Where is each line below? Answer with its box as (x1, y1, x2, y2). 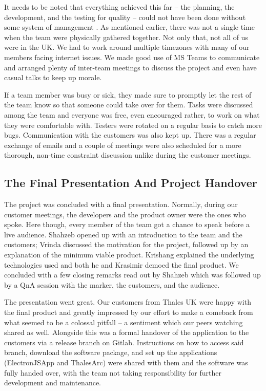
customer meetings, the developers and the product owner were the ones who (4, 209, 246, 219)
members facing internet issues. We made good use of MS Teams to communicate (4, 51, 260, 62)
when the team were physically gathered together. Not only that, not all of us (4, 31, 248, 42)
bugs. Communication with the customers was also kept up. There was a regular (4, 129, 256, 140)
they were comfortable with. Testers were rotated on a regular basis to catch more (4, 119, 262, 130)
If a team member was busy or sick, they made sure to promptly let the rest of (4, 89, 252, 100)
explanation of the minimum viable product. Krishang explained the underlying (4, 249, 254, 260)
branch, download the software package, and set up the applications (4, 347, 217, 358)
